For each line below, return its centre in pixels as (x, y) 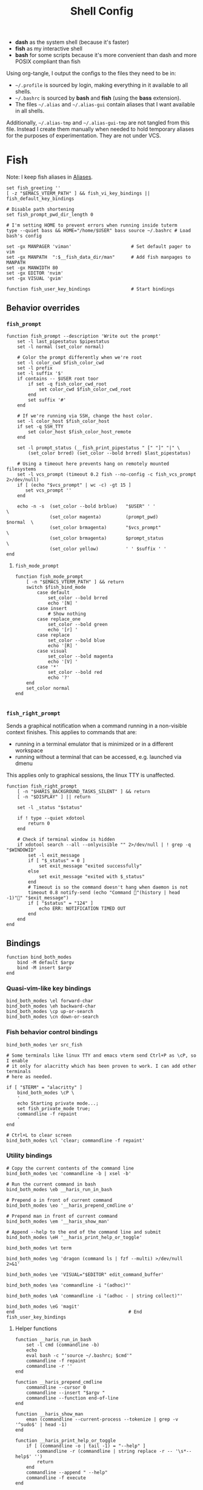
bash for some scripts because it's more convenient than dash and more (106, 55)
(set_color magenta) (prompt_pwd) (104, 517)
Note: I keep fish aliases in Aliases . (49, 177)
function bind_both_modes (39, 957)
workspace (29, 750)
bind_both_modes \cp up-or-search (50, 1012)
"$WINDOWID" (21, 850)
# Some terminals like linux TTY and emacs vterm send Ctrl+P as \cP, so (101, 1056)
